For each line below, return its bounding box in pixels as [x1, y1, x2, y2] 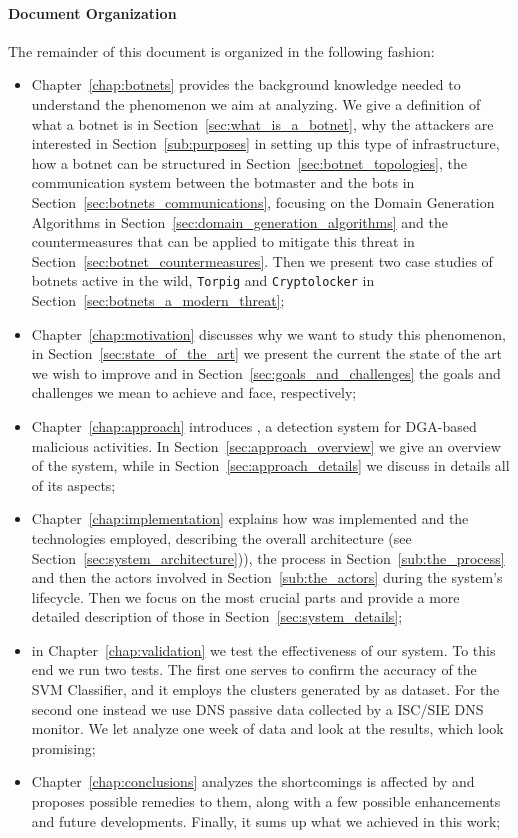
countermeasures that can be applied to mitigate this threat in [31, 231, 415, 252]
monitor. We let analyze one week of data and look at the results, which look [31, 718, 504, 739]
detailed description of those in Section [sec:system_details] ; [31, 606, 403, 627]
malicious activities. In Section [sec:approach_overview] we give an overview [31, 435, 501, 456]
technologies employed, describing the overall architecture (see [31, 527, 412, 548]
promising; [31, 737, 96, 758]
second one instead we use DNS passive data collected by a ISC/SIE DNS [31, 698, 484, 719]
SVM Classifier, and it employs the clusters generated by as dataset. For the [31, 679, 500, 700]
